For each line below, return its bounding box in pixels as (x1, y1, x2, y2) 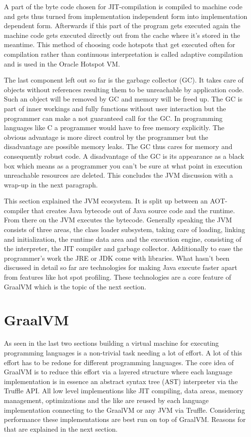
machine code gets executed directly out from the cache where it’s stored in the (4, 30, 240, 40)
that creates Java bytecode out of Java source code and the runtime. (31, 205, 235, 215)
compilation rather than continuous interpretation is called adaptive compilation (4, 49, 243, 59)
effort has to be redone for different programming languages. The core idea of (4, 357, 234, 367)
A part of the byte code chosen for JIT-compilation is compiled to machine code (4, 1, 243, 11)
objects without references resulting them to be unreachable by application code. (4, 84, 244, 94)
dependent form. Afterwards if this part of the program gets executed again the (4, 20, 240, 31)
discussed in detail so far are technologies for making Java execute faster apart (4, 262, 237, 272)
